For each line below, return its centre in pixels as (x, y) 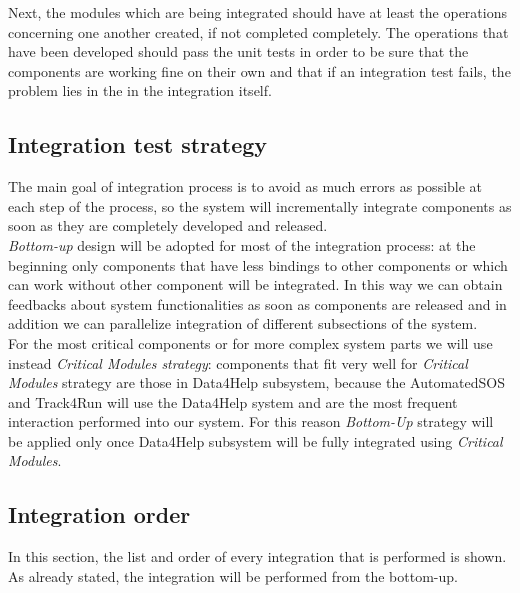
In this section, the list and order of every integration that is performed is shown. (257, 556)
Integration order (99, 514)
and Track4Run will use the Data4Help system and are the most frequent (233, 401)
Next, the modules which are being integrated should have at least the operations (257, 12)
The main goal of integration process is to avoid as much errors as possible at (245, 186)
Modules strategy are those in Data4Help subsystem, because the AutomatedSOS (256, 382)
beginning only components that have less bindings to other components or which (258, 264)
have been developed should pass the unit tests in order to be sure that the (238, 51)
